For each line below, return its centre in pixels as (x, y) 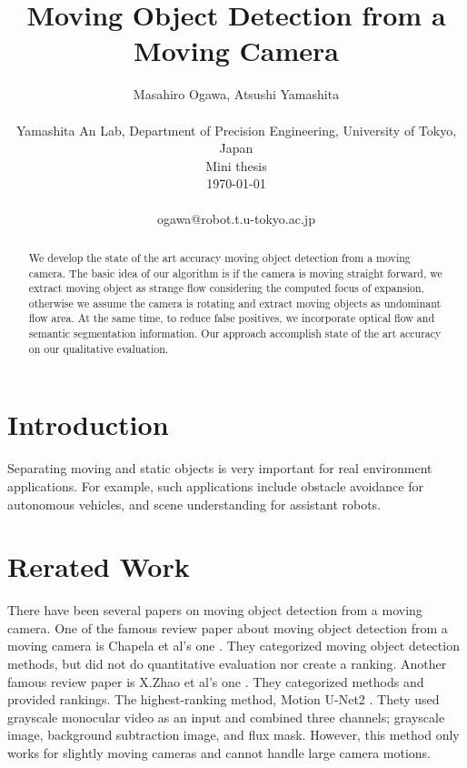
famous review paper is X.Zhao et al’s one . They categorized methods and (216, 681)
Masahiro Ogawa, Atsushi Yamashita (236, 94)
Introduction (88, 424)
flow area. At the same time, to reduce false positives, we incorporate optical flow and (232, 318)
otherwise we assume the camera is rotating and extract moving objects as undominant (235, 303)
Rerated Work (99, 566)
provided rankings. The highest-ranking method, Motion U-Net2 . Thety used (224, 699)
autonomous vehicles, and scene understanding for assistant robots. (194, 504)
